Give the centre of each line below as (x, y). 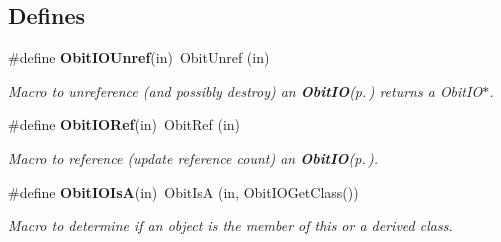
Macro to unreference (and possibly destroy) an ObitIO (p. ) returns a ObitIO (245, 90)
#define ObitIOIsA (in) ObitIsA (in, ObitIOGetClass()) (183, 191)
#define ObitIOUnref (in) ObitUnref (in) (139, 57)
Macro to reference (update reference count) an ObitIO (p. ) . (193, 157)
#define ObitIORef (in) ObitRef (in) (124, 124)
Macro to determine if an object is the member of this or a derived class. (230, 225)
